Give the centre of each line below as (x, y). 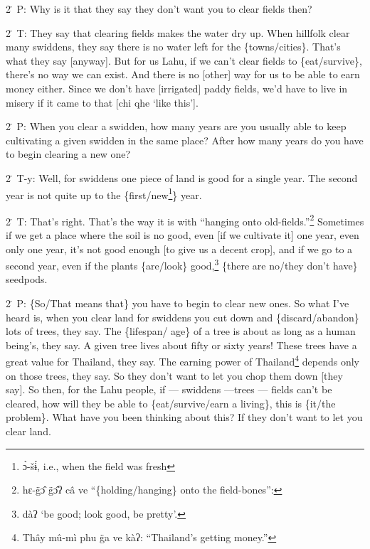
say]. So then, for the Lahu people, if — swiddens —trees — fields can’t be (169, 389)
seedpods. (27, 279)
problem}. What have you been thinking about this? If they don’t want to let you (184, 417)
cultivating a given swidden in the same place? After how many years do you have (185, 140)
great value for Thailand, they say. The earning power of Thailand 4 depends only (183, 361)
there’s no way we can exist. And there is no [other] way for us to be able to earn (183, 74)
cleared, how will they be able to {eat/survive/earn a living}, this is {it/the (171, 403)
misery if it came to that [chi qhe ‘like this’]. (102, 102)
